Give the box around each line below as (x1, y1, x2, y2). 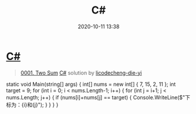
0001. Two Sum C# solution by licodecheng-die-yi (20, 69, 142, 76)
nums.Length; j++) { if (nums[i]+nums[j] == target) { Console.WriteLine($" (6, 93, 185, 100)
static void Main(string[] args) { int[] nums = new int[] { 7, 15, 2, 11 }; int (6, 81, 176, 88)
